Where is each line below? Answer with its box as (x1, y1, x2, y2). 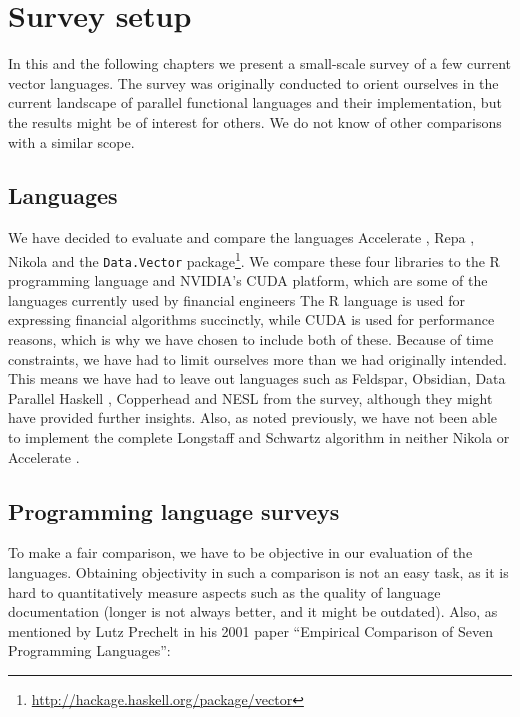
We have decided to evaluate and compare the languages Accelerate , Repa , (8, 227, 475, 248)
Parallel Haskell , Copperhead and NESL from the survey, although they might (8, 387, 493, 408)
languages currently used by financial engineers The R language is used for (8, 289, 465, 310)
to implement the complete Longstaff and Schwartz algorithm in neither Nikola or (8, 426, 510, 447)
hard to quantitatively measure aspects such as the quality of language (8, 581, 441, 602)
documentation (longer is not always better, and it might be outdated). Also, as (8, 601, 498, 622)
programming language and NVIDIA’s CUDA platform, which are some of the (8, 270, 488, 291)
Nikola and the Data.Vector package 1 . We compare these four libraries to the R (8, 247, 500, 271)
